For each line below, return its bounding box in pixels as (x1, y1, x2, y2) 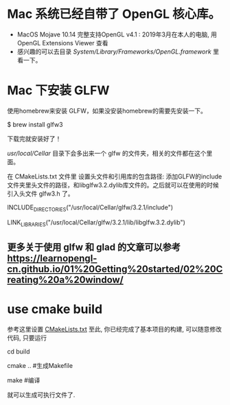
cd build (7, 347, 30, 356)
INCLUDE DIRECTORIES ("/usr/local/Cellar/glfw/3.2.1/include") (7, 203, 174, 213)
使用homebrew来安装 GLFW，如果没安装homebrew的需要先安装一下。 (7, 106, 207, 115)
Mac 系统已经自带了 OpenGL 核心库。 (7, 6, 221, 22)
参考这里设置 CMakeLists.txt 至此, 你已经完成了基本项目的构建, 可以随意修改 (7, 325, 222, 333)
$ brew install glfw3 (7, 120, 63, 128)
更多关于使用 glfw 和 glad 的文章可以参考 (7, 241, 181, 253)
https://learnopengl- (7, 252, 97, 264)
